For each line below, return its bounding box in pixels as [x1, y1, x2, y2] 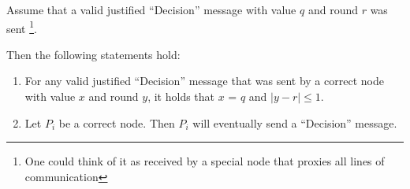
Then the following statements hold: [6, 46, 181, 62]
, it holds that [147, 88, 215, 105]
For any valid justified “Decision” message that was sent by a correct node [24, 72, 384, 89]
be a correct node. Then [58, 114, 175, 131]
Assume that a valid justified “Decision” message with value [6, 2, 296, 17]
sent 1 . [6, 17, 37, 36]
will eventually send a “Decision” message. [192, 114, 397, 131]
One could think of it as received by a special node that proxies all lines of [24, 153, 385, 169]
